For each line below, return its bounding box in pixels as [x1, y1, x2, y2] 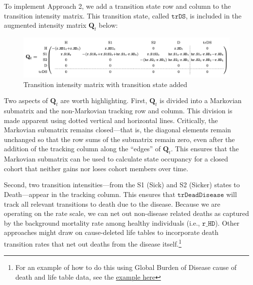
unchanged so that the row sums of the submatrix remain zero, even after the [4, 134, 235, 144]
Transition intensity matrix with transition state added [23, 79, 187, 89]
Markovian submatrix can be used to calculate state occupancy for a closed [4, 154, 228, 164]
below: [99, 20, 118, 30]
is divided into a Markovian [160, 95, 242, 106]
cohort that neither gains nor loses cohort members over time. [4, 163, 188, 173]
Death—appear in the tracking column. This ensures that [4, 189, 176, 199]
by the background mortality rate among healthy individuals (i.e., [4, 217, 200, 228]
